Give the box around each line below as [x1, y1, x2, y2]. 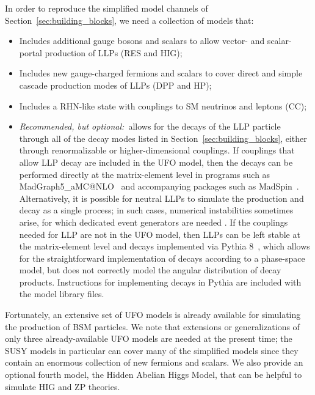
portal [19, 46, 42, 59]
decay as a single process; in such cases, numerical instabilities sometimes [19, 204, 294, 216]
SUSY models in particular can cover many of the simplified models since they [5, 344, 299, 356]
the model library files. [19, 287, 104, 300]
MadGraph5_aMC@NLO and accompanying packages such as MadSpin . [19, 180, 299, 193]
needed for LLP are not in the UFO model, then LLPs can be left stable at [19, 227, 300, 240]
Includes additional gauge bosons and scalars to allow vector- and [19, 34, 265, 47]
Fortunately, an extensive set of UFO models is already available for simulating [5, 308, 301, 321]
